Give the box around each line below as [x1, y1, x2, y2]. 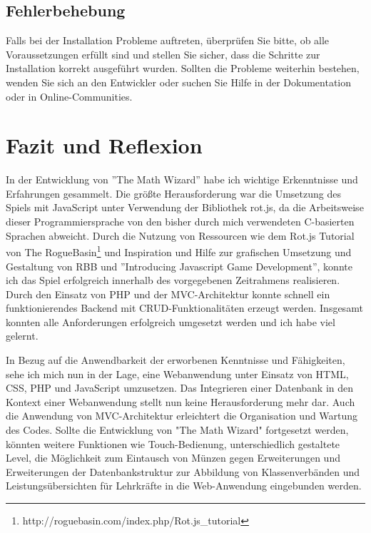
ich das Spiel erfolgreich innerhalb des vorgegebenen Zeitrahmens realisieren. [6, 273, 340, 288]
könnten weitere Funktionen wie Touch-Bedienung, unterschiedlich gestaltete [6, 436, 340, 451]
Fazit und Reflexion [6, 131, 203, 160]
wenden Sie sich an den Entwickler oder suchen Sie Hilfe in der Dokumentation [6, 74, 352, 89]
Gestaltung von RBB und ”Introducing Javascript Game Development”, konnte [6, 258, 352, 273]
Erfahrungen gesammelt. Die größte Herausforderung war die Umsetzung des [6, 186, 341, 200]
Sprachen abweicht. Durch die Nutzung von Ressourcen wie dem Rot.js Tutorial [6, 228, 355, 243]
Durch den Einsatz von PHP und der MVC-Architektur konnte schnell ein [6, 286, 330, 301]
